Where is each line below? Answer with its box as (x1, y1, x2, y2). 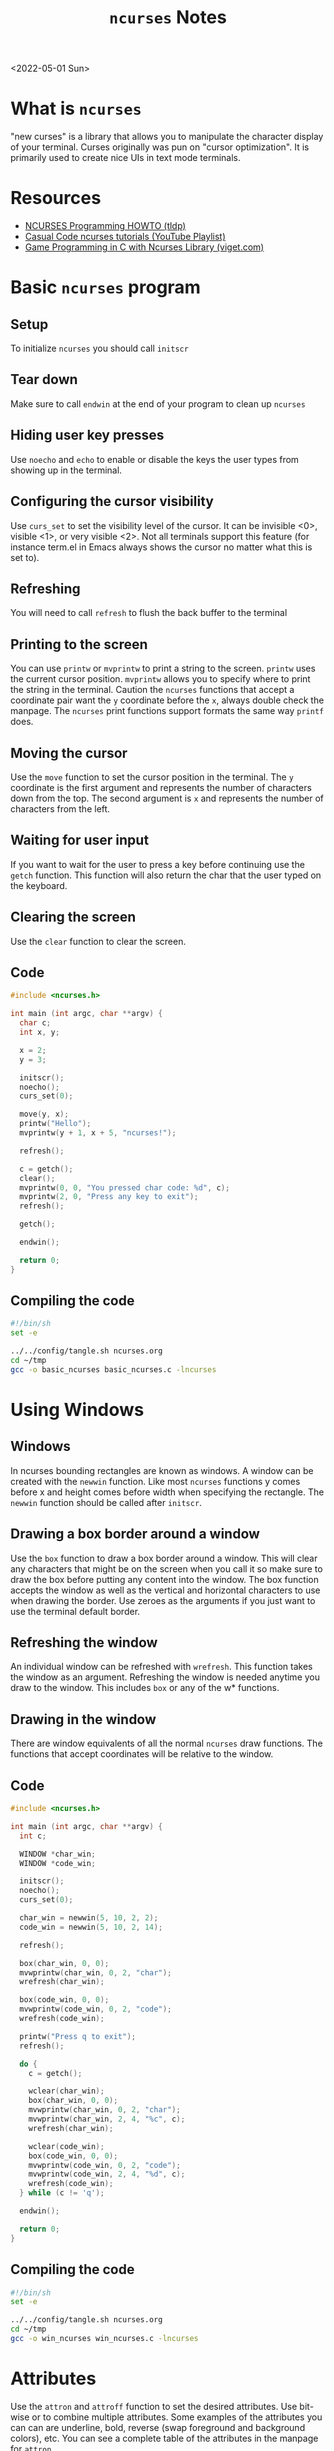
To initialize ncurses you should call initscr (10, 342, 189, 355)
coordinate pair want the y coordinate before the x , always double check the (10, 694, 325, 706)
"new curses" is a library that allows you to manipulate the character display (10, 131, 324, 143)
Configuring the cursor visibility (10, 493, 214, 510)
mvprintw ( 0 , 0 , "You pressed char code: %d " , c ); (19, 1182, 230, 1193)
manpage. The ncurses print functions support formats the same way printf (10, 705, 325, 717)
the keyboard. (10, 879, 68, 891)
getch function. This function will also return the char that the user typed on (10, 869, 322, 881)
